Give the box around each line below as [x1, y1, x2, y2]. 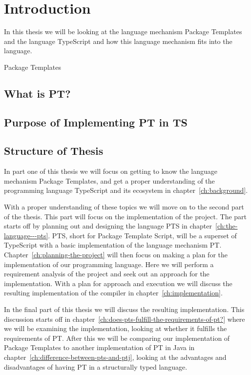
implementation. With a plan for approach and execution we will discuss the [4, 278, 232, 288]
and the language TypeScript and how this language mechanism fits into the [4, 36, 232, 46]
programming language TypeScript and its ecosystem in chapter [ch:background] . [4, 185, 248, 195]
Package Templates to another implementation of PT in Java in [4, 342, 195, 353]
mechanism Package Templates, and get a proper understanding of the [4, 175, 215, 186]
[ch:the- [215, 221, 238, 231]
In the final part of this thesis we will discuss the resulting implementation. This [4, 304, 245, 314]
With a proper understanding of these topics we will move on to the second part [4, 202, 244, 212]
